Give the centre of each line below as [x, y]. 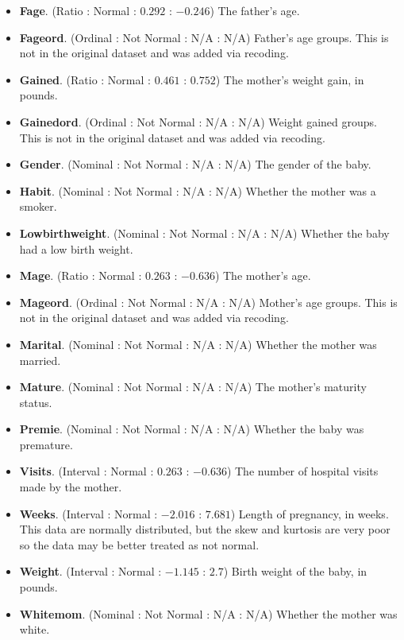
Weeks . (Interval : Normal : [88, 513]
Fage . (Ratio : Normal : [78, 10]
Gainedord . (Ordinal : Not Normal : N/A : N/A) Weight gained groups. [198, 121]
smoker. [38, 206]
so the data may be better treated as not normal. [139, 544]
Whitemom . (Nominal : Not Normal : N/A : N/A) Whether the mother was [208, 613]
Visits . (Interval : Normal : [87, 471]
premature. [46, 444]
